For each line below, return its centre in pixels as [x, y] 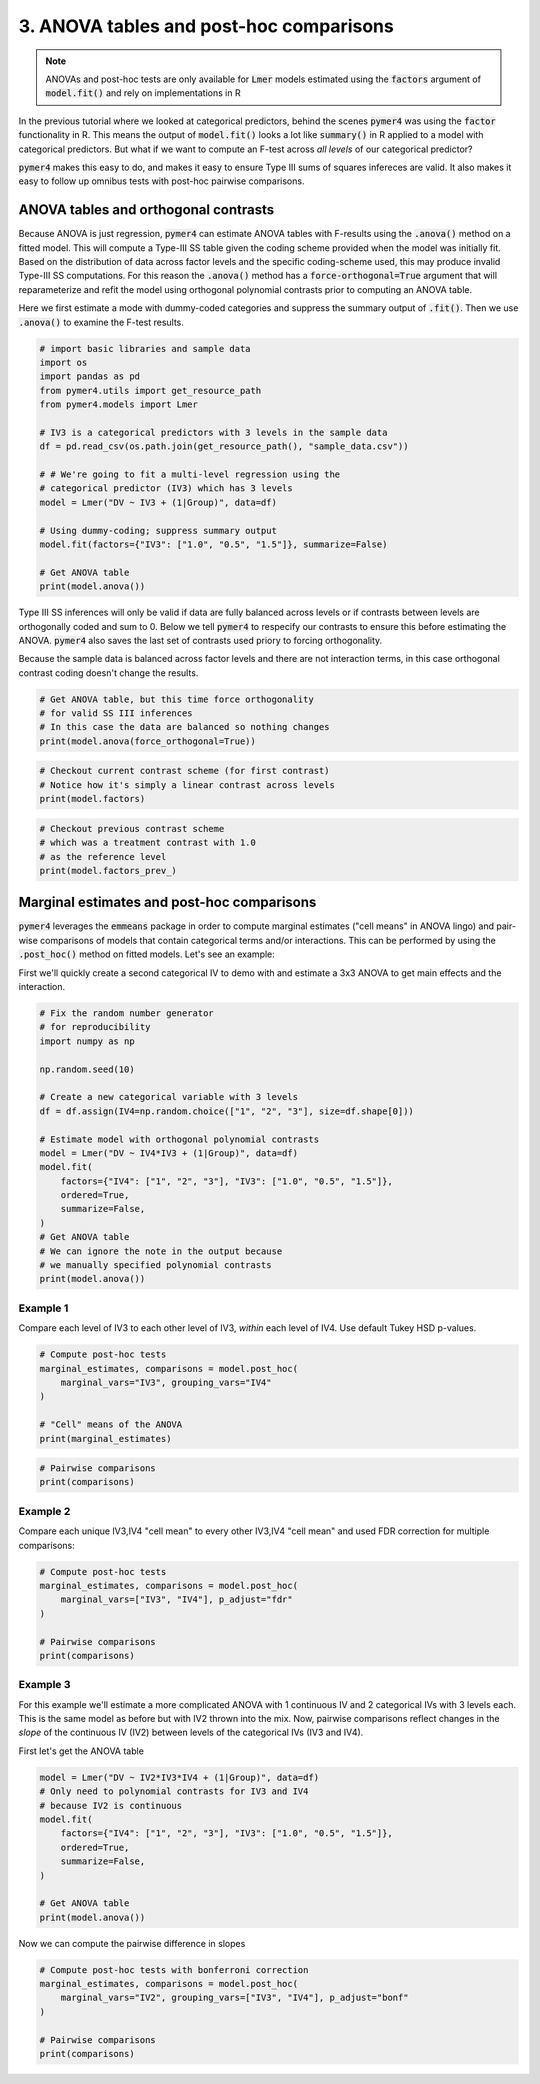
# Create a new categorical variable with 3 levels [169, 1097]
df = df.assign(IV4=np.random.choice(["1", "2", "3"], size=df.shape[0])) [227, 1111]
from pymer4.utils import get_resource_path [150, 390]
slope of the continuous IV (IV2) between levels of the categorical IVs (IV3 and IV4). [191, 1732]
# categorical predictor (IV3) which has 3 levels [166, 488]
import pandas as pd [89, 376]
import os [63, 362]
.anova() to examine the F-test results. [101, 322]
